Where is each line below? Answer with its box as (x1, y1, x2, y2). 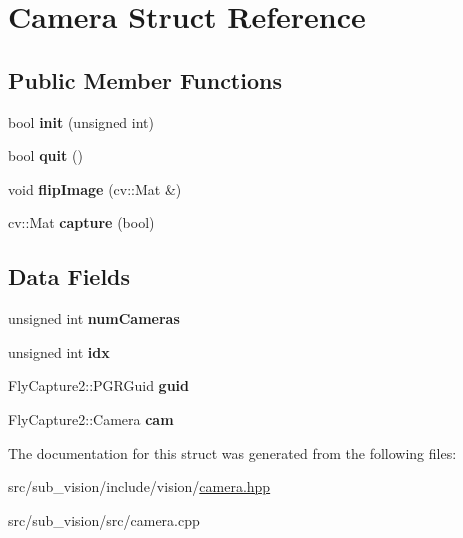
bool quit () (8, 145, 83, 166)
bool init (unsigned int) (8, 111, 154, 132)
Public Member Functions (8, 64, 282, 95)
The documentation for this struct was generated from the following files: (8, 442, 457, 463)
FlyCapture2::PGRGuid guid (8, 375, 190, 396)
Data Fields (8, 261, 131, 292)
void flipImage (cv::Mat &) (8, 178, 182, 199)
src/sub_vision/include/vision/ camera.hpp (8, 476, 271, 497)
